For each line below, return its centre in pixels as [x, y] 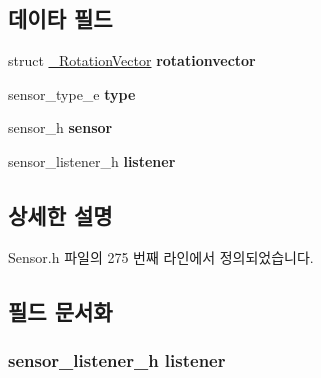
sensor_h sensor [60, 127]
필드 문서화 [60, 310]
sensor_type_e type [72, 93]
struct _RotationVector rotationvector [132, 60]
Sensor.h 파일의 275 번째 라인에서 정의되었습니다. [161, 256]
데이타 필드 [60, 18]
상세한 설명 [60, 214]
